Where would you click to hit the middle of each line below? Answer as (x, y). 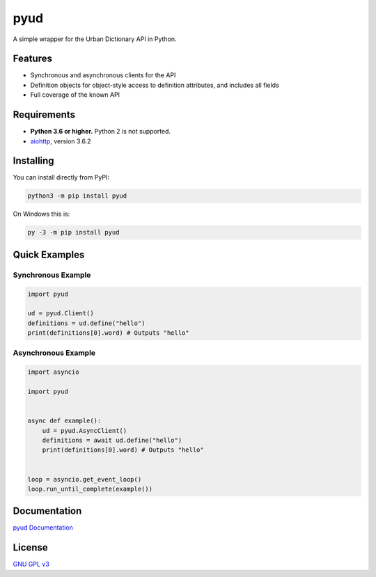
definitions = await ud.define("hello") (112, 440)
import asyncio (53, 372)
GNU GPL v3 (31, 564)
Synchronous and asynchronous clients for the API (103, 75)
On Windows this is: (41, 214)
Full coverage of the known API (75, 95)
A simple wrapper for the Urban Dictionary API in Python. (95, 39)
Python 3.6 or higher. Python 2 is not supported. (100, 132)
